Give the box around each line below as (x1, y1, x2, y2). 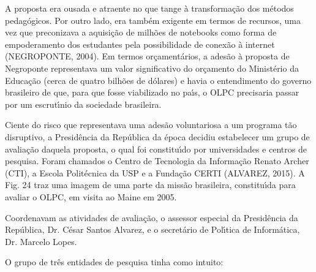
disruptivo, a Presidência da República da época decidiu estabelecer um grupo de (5, 130, 310, 143)
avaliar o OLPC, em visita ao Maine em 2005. (5, 190, 177, 203)
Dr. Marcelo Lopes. (5, 235, 77, 247)
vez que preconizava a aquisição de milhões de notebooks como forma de (5, 26, 277, 39)
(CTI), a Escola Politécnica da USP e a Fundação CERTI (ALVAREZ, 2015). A (5, 166, 305, 179)
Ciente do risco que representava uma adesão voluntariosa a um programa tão (5, 118, 297, 131)
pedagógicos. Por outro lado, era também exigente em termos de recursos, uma (5, 13, 301, 26)
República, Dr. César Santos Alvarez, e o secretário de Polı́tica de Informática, (5, 223, 300, 236)
